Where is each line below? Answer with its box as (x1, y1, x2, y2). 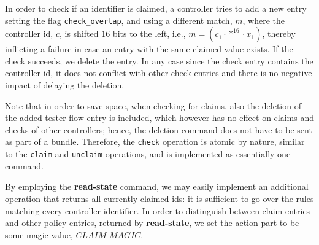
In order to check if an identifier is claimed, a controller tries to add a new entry (5, 2, 307, 14)
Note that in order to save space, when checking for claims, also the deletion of (5, 99, 301, 112)
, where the (242, 14, 285, 26)
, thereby (262, 27, 296, 40)
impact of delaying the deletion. (5, 79, 125, 91)
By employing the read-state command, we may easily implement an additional (5, 180, 309, 193)
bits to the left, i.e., (112, 27, 186, 40)
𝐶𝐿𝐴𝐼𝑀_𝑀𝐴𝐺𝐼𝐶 (75, 231, 141, 240)
